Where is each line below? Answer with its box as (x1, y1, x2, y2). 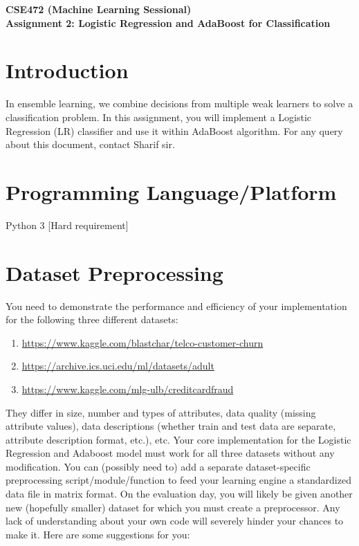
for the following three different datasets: (6, 312, 178, 327)
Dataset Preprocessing (6, 258, 223, 286)
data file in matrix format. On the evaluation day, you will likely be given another (6, 486, 353, 501)
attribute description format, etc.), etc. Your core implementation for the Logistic (6, 432, 351, 446)
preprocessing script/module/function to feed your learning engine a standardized (6, 473, 351, 487)
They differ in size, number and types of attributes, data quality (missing (6, 405, 316, 419)
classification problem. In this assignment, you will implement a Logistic (6, 109, 312, 124)
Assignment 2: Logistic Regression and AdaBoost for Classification (6, 15, 331, 30)
